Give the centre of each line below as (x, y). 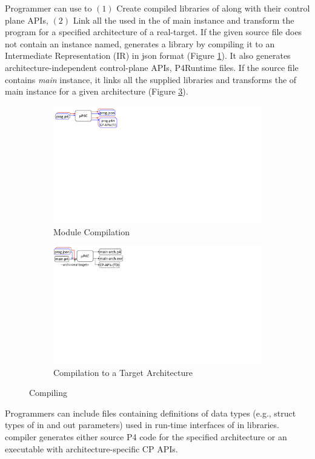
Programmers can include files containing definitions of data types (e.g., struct (151, 413)
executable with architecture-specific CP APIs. (91, 448)
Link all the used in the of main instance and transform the (184, 20)
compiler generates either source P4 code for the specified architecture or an (146, 436)
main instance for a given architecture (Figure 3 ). (97, 91)
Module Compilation (92, 231)
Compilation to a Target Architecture (123, 372)
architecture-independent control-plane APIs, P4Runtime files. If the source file (152, 67)
